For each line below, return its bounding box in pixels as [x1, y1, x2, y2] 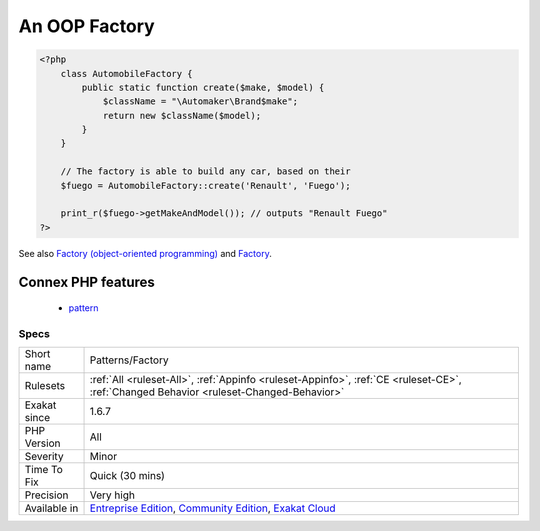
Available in [24, 501, 79, 515]
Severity [24, 450, 64, 464]
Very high [89, 488, 135, 502]
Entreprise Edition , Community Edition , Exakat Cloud [89, 501, 336, 515]
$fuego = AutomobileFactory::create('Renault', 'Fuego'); [60, 180, 351, 191]
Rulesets [24, 379, 65, 393]
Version [24, 436, 61, 450]
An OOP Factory [18, 15, 155, 37]
